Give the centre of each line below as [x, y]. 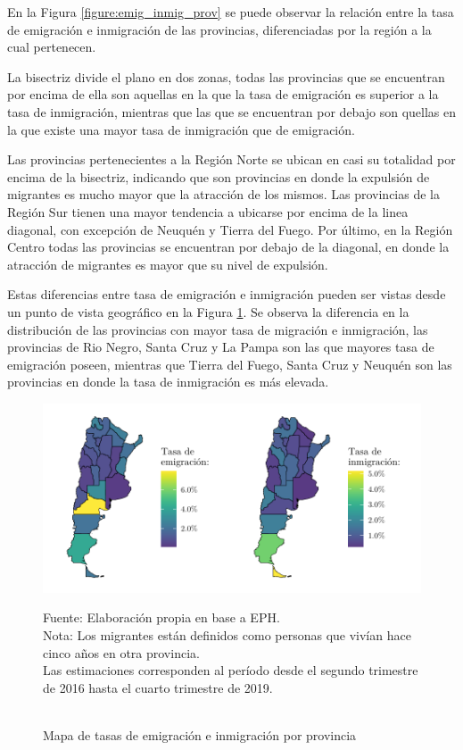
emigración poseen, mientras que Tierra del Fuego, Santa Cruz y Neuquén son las [230, 364]
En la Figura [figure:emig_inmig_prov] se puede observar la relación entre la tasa [231, 12]
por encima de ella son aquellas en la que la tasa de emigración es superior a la [223, 94]
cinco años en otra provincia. [121, 652]
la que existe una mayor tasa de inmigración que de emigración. [181, 129]
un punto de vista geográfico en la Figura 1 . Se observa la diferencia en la [208, 311]
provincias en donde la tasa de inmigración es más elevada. [168, 382]
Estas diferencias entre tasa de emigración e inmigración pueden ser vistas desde [227, 294]
